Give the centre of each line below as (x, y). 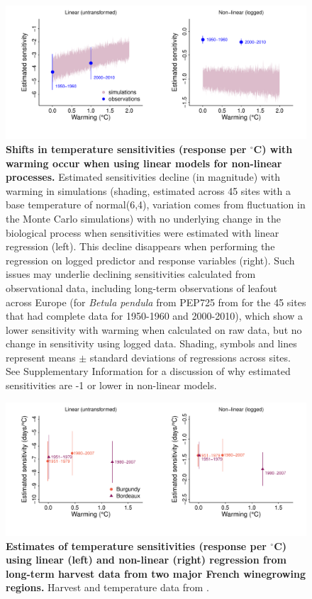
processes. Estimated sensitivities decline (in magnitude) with (143, 177)
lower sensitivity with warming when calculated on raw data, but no (154, 329)
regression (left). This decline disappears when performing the (140, 246)
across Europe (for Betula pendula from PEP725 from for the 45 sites (156, 302)
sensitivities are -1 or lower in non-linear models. (111, 385)
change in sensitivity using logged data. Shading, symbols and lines (151, 343)
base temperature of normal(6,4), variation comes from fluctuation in (156, 205)
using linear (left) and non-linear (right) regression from (146, 560)
